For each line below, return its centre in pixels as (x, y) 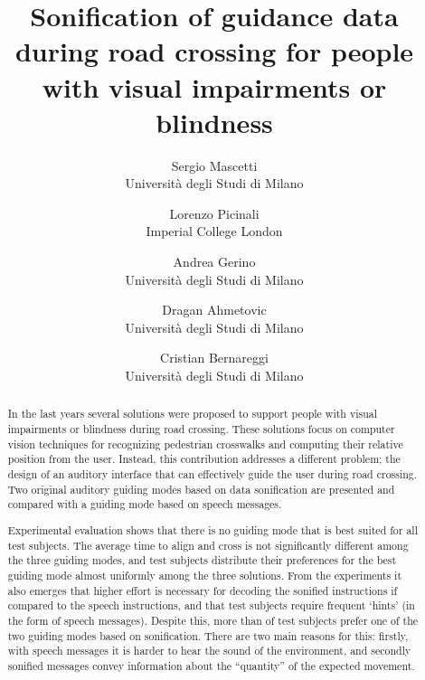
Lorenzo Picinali (214, 213)
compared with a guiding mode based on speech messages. (145, 504)
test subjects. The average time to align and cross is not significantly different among (208, 545)
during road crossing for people (214, 51)
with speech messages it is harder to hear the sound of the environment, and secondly (209, 651)
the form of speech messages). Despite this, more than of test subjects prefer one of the (213, 620)
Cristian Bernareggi (214, 358)
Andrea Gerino (214, 262)
